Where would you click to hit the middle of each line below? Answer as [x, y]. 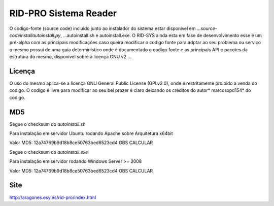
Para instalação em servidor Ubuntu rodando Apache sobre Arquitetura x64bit [91, 133]
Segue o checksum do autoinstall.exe [49, 152]
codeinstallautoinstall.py [35, 35]
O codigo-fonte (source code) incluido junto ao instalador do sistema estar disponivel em [102, 28]
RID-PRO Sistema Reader [63, 13]
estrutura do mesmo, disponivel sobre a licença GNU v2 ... [71, 57]
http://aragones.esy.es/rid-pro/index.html [53, 197]
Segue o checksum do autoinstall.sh [47, 124]
